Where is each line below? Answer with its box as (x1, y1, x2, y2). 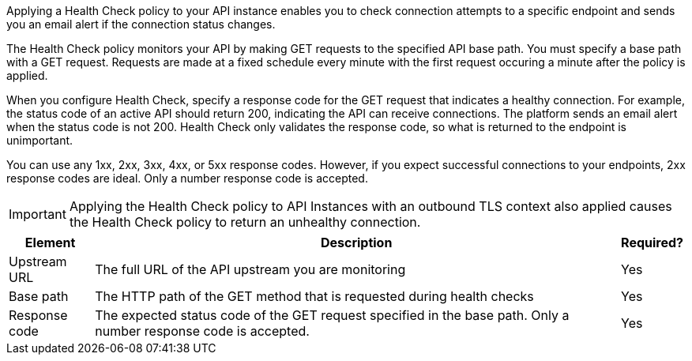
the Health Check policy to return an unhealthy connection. (69, 214, 421, 230)
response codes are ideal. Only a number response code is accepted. (6, 171, 368, 185)
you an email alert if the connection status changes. (6, 17, 276, 31)
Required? (621, 235, 683, 250)
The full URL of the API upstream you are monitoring (95, 261, 406, 277)
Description (320, 235, 393, 250)
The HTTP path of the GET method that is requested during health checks (95, 288, 534, 304)
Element (24, 235, 76, 250)
